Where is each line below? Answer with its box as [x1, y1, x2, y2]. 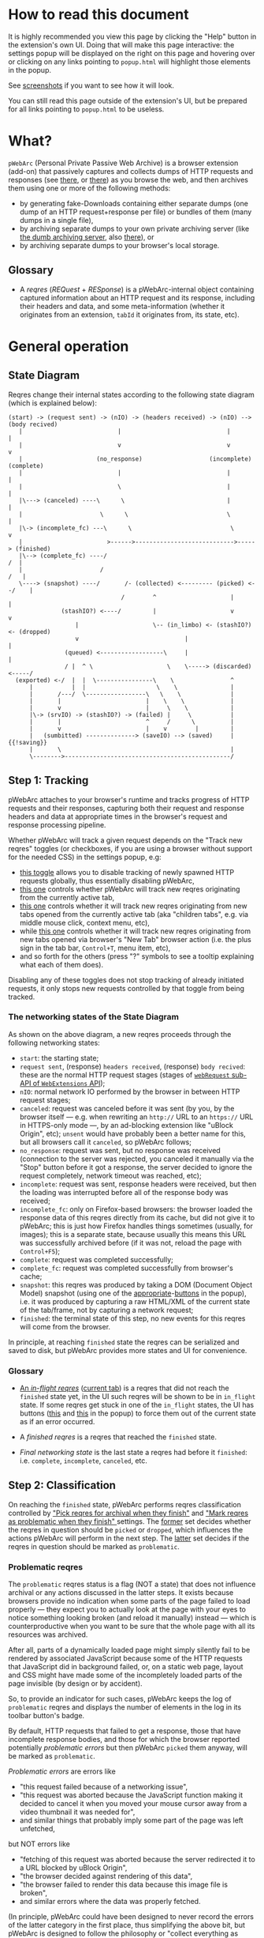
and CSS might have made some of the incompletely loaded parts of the [8, 1670, 243, 1680]
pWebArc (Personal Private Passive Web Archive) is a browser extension [8, 158, 239, 168]
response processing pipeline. [8, 820, 106, 829]
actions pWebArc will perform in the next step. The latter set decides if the [8, 1533, 250, 1543]
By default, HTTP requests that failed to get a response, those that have [8, 1726, 242, 1736]
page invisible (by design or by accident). [8, 1679, 143, 1688]
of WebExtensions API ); [32, 1078, 106, 1088]
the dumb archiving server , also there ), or [19, 232, 154, 242]
